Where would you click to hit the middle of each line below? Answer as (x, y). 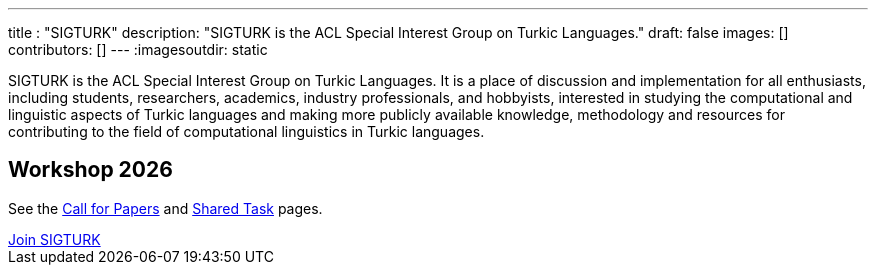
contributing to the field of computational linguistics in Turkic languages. (246, 131)
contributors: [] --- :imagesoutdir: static (138, 49)
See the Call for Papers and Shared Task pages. (165, 208)
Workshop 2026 (90, 170)
